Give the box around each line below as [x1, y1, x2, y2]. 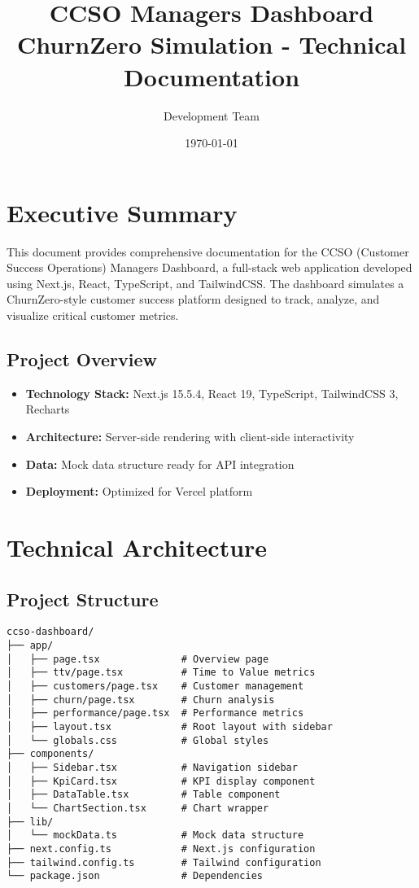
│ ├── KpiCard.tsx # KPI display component [7, 775, 316, 787]
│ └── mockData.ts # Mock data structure [7, 829, 304, 842]
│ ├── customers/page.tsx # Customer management [7, 680, 304, 692]
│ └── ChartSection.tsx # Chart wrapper [7, 802, 269, 814]
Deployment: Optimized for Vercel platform [25, 483, 253, 500]
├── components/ [7, 748, 94, 760]
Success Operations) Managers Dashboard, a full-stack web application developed [7, 259, 412, 276]
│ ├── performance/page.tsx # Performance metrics [7, 707, 304, 720]
